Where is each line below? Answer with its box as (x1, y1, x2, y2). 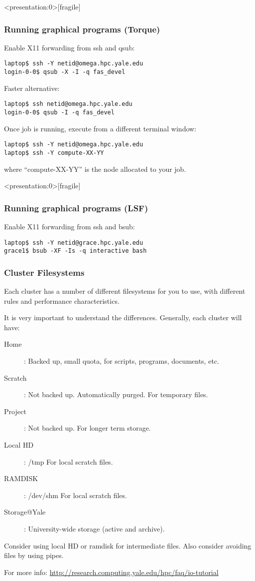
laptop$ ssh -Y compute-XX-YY (4, 149, 104, 156)
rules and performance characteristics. (4, 295, 120, 306)
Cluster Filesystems (4, 266, 85, 278)
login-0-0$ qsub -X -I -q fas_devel (4, 68, 126, 76)
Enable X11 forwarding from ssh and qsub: (4, 42, 135, 52)
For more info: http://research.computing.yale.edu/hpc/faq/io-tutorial (4, 567, 219, 577)
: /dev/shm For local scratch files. (24, 490, 127, 500)
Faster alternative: (4, 82, 60, 93)
